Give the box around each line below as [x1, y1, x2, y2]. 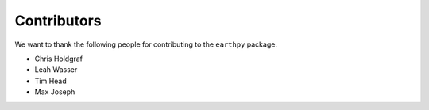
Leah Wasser [34, 65, 78, 74]
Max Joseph [34, 87, 75, 97]
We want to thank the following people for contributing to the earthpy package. [14, 40, 278, 49]
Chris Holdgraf [34, 54, 83, 63]
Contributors [14, 12, 102, 29]
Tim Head [34, 76, 67, 85]
